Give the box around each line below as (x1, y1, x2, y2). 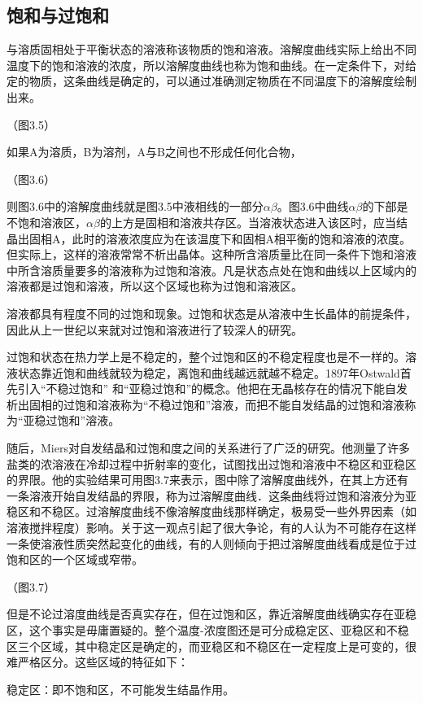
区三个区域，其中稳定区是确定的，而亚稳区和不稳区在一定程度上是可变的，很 (7, 637, 416, 654)
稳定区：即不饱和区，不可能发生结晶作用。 (7, 680, 234, 697)
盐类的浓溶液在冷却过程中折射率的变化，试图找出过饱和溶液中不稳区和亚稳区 (7, 455, 416, 472)
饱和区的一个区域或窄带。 (7, 551, 143, 568)
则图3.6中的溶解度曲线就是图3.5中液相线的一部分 (7, 198, 264, 215)
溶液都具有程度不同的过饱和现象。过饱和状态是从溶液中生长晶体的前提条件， (7, 304, 416, 321)
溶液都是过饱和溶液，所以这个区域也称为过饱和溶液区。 (7, 277, 303, 295)
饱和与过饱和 (7, 2, 109, 28)
